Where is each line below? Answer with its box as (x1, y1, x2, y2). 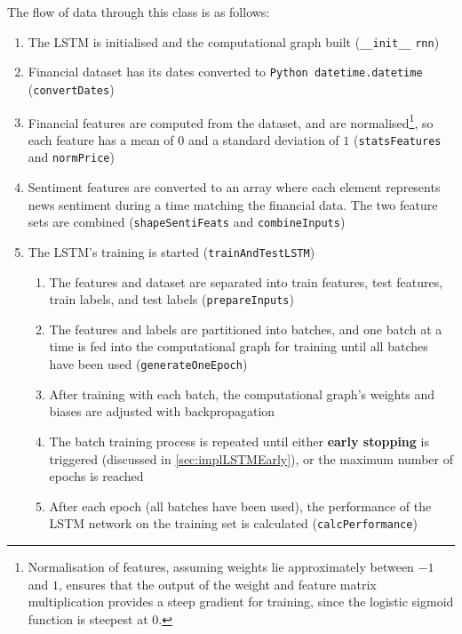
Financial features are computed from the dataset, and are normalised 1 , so (28, 110, 434, 132)
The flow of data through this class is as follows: (7, 3, 270, 20)
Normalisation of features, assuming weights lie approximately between (28, 557, 414, 575)
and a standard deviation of (187, 130, 339, 148)
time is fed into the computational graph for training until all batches (49, 337, 428, 356)
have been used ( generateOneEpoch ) (49, 355, 248, 373)
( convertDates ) (28, 79, 115, 98)
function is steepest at (28, 609, 148, 628)
